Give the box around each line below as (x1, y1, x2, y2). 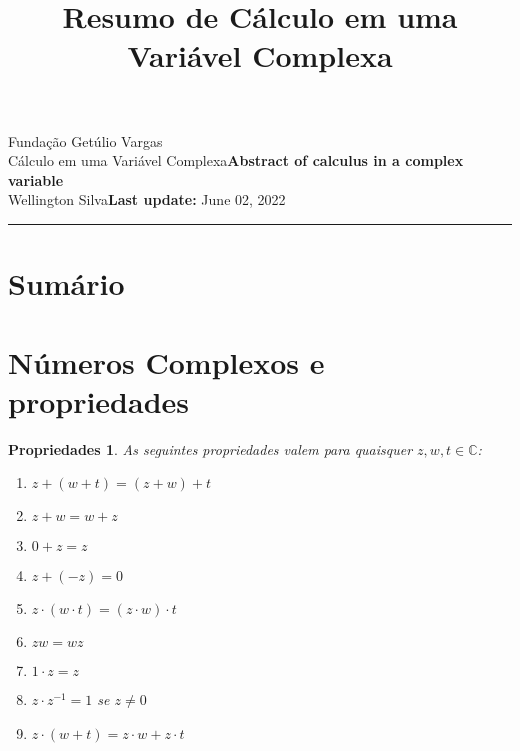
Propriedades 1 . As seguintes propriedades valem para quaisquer (8, 438, 413, 459)
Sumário (8, 263, 125, 304)
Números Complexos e (8, 341, 325, 382)
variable (8, 169, 64, 190)
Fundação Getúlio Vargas (8, 130, 163, 151)
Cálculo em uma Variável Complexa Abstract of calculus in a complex (8, 150, 464, 171)
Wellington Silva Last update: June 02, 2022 (8, 189, 286, 210)
